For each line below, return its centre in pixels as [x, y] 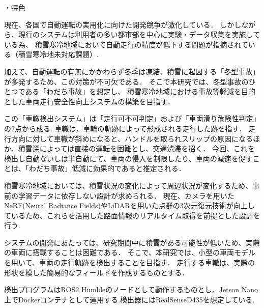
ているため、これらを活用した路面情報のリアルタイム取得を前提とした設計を [132, 215]
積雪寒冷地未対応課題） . [58, 54]
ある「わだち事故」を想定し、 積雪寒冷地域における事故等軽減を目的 [140, 91]
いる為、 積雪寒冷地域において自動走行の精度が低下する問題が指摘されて [126, 44]
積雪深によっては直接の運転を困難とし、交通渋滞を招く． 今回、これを [136, 148]
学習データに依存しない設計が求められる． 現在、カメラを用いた [126, 195]
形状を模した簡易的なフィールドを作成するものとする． [97, 272]
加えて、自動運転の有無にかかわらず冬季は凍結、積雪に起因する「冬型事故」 [132, 71]
